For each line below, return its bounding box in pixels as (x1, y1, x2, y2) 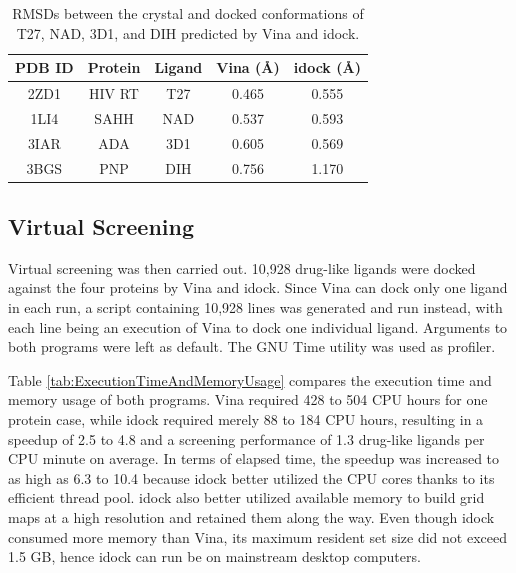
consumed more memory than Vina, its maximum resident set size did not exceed (8, 526, 507, 547)
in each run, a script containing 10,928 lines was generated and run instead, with (8, 297, 503, 318)
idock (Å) (293, 57, 361, 78)
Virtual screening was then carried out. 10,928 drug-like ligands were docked (8, 257, 476, 278)
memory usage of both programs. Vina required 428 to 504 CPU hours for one (8, 389, 488, 410)
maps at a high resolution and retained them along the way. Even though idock (8, 506, 495, 527)
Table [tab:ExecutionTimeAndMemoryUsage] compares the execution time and (8, 369, 492, 390)
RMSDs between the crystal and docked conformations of (12, 3, 364, 23)
